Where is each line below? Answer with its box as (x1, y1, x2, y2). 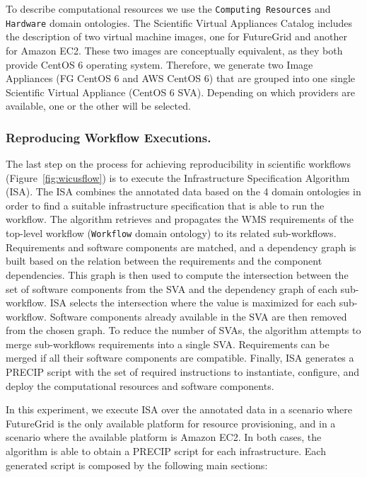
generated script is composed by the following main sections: (6, 457, 268, 472)
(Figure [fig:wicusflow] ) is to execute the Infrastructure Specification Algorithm (6, 170, 350, 185)
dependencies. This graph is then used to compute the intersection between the (6, 267, 349, 282)
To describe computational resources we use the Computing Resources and (6, 1, 331, 16)
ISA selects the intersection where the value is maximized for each (49, 295, 337, 310)
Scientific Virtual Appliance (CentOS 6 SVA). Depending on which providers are (6, 84, 355, 99)
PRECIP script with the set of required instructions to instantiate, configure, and (6, 364, 359, 379)
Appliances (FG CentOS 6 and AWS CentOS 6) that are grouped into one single (6, 71, 356, 86)
